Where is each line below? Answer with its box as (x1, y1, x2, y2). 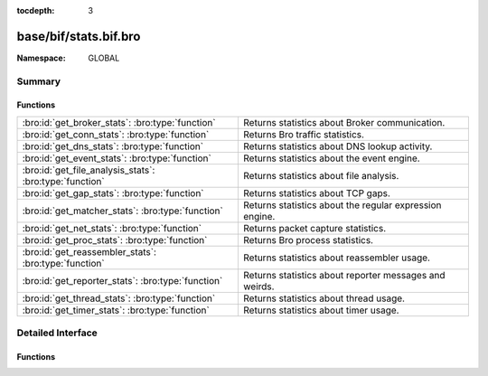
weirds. (243, 280, 275, 293)
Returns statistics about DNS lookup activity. (243, 140, 433, 153)
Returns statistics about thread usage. (243, 292, 406, 305)
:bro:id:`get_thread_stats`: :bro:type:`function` (22, 292, 216, 305)
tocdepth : (16, 5, 55, 15)
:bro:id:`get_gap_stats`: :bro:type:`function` (22, 186, 204, 199)
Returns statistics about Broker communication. (243, 116, 446, 128)
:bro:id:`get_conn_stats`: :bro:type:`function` (22, 127, 210, 140)
